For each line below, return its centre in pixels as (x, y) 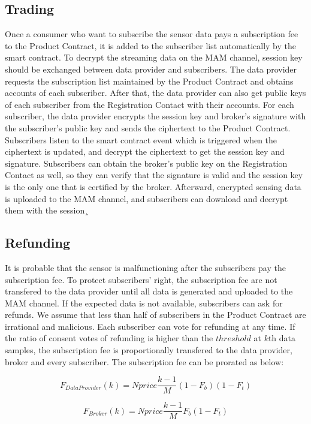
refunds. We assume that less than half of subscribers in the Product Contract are (155, 315)
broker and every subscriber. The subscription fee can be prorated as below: (144, 361)
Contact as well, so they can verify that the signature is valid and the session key (154, 175)
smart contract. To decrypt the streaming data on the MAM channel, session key (154, 57)
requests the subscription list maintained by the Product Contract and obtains (149, 81)
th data (282, 338)
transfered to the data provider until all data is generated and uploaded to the (149, 291)
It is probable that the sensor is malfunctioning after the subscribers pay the (145, 267)
